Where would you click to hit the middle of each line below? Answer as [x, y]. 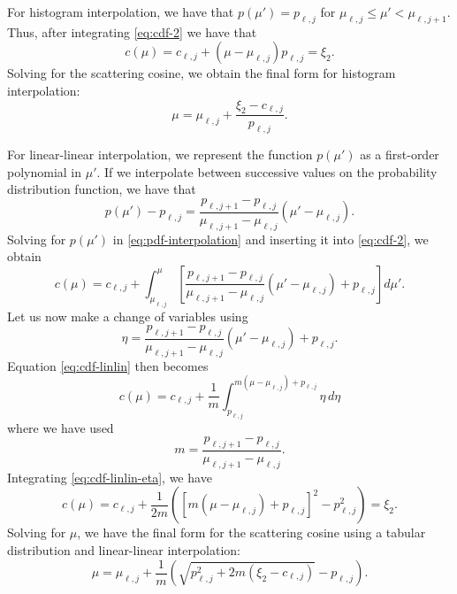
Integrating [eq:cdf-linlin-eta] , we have [110, 477]
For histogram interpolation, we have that [121, 12]
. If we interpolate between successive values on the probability [267, 171]
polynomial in [45, 171]
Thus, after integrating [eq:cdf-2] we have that [132, 31]
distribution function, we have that [102, 189]
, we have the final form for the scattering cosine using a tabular [251, 532]
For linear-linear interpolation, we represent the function [160, 154]
